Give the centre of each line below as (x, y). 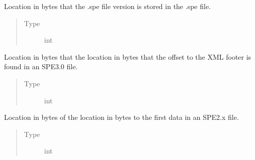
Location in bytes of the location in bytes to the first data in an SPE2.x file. (121, 117)
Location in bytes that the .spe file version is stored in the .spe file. (107, 6)
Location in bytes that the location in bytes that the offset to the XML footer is (128, 56)
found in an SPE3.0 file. (41, 66)
